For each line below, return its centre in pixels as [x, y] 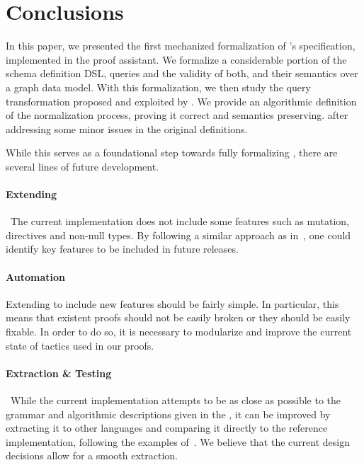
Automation [35, 276]
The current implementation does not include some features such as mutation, [180, 221]
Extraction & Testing [59, 373]
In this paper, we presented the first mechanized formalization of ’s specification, [181, 46]
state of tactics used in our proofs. [80, 345]
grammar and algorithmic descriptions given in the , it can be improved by [168, 414]
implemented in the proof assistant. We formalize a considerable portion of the [176, 59]
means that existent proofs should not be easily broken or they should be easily [178, 317]
